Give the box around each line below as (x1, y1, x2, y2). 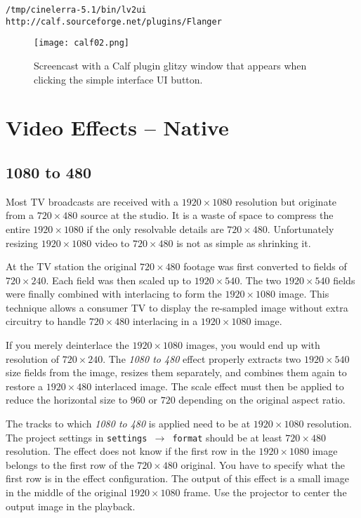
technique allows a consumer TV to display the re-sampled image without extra (6, 300, 348, 314)
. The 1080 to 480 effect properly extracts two (103, 351, 301, 366)
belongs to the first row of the (6, 457, 134, 472)
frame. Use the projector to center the (183, 485, 347, 500)
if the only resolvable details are (86, 221, 224, 236)
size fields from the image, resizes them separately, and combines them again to (6, 365, 347, 380)
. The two (239, 272, 282, 287)
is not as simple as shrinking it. (176, 235, 311, 250)
